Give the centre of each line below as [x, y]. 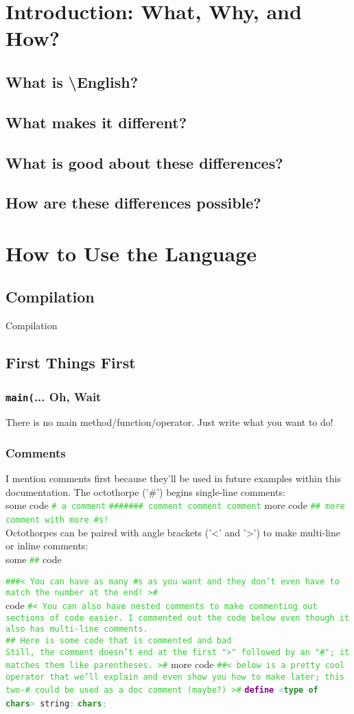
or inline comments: [47, 546]
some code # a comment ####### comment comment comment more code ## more [175, 505]
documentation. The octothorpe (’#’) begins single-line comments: [145, 491]
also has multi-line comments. [77, 629]
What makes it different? [96, 122]
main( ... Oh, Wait [54, 396]
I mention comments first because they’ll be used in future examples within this [173, 478]
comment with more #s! [57, 520]
